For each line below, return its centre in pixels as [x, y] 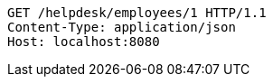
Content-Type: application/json [122, 27]
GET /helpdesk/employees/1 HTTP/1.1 [137, 13]
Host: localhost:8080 [84, 42]
